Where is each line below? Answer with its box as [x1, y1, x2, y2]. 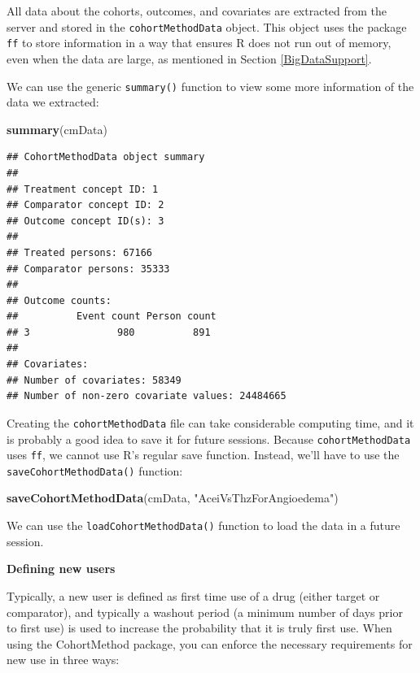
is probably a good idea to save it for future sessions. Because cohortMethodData [7, 430, 411, 447]
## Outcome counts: [7, 294, 112, 306]
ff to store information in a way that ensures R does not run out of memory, [7, 34, 392, 51]
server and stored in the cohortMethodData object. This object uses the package [7, 18, 407, 35]
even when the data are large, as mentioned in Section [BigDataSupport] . [7, 50, 372, 67]
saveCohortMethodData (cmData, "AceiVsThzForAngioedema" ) [7, 489, 339, 506]
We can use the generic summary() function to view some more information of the [7, 77, 414, 94]
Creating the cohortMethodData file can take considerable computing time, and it [7, 414, 414, 431]
